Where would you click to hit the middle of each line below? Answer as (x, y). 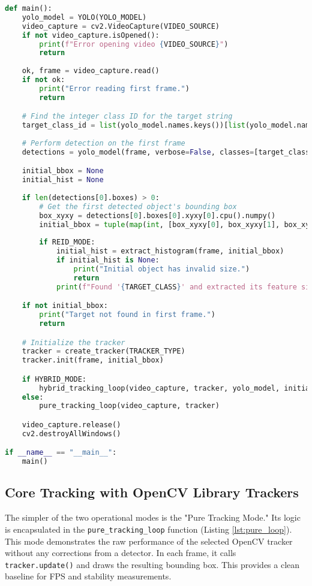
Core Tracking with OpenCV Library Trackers (152, 492)
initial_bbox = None (63, 171)
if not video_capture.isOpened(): (91, 35)
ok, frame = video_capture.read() (91, 71)
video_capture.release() (71, 425)
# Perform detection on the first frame (103, 143)
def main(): (28, 8)
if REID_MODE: (67, 242)
